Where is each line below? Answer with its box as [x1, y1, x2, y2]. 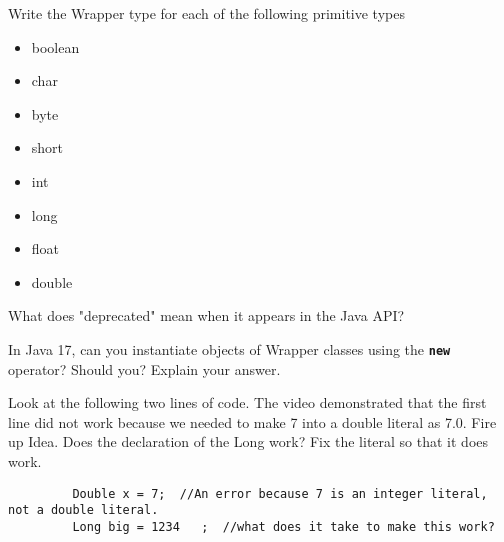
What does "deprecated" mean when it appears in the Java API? [8, 305, 405, 326]
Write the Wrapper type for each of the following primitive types [8, 3, 405, 23]
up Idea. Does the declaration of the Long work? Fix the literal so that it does [8, 431, 489, 452]
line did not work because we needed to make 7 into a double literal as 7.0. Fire [8, 411, 497, 432]
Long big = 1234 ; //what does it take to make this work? [72, 519, 495, 534]
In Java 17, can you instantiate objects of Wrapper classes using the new [8, 338, 451, 359]
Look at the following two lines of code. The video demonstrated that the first [8, 392, 487, 413]
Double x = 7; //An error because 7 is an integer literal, [72, 486, 488, 501]
